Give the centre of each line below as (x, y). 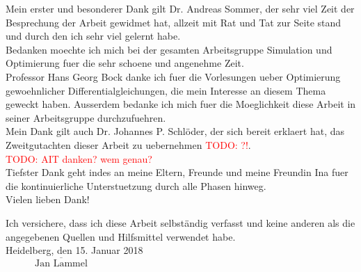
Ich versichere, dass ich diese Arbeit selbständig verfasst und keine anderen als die (180, 222)
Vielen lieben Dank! (48, 199)
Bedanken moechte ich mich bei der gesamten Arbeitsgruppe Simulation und (169, 49)
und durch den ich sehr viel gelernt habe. (93, 36)
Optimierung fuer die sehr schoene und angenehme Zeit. (125, 63)
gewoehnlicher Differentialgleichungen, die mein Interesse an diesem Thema (166, 90)
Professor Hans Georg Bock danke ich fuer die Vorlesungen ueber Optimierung (173, 76)
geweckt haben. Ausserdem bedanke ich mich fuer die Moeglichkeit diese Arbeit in (181, 104)
